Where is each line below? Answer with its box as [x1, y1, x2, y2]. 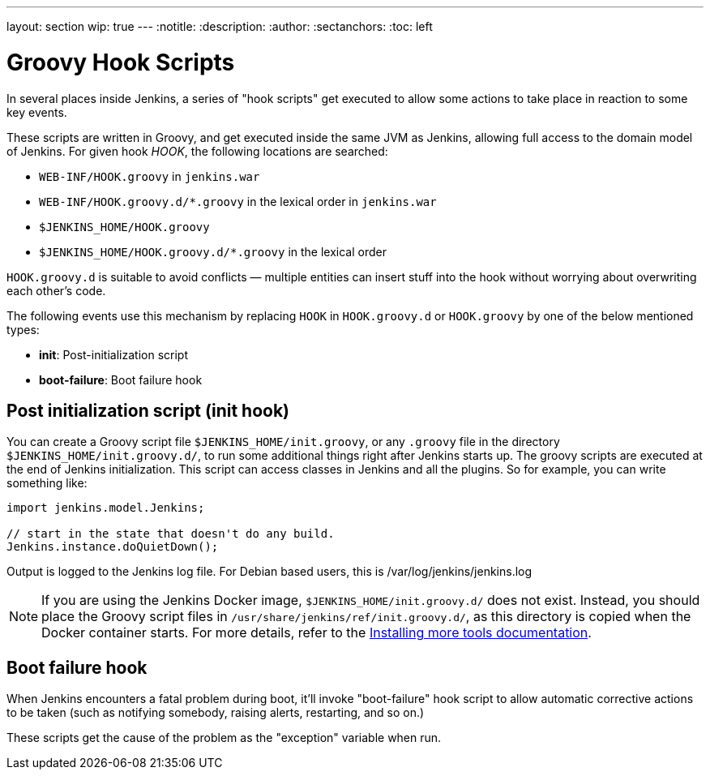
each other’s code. [6, 283, 106, 298]
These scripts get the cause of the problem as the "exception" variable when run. [6, 731, 442, 745]
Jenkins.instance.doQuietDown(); [6, 540, 219, 554]
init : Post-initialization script [39, 347, 188, 362]
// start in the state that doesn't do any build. [6, 527, 335, 541]
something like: [6, 476, 88, 491]
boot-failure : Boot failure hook [39, 372, 203, 387]
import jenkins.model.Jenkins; [6, 501, 205, 515]
